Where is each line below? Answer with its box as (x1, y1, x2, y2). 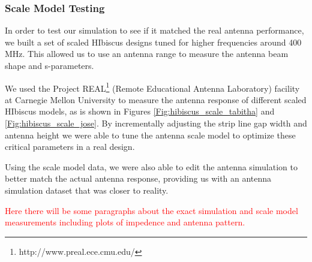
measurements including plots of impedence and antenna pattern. (5, 216, 245, 228)
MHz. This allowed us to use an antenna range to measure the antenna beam (5, 47, 289, 60)
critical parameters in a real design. (5, 140, 135, 153)
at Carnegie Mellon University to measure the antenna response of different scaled (5, 93, 307, 106)
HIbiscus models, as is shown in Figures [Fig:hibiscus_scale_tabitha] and (5, 105, 275, 118)
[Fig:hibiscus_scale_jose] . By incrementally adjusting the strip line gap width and (5, 117, 307, 130)
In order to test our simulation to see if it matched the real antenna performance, (5, 24, 304, 37)
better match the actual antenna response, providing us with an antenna (5, 172, 272, 185)
